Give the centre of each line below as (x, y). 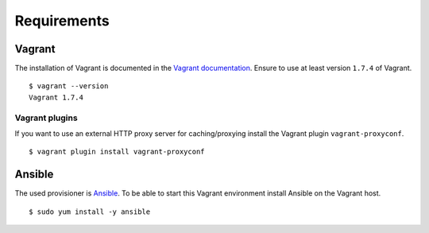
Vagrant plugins (46, 118)
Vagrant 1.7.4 (56, 97)
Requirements (62, 21)
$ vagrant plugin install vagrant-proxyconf (117, 152)
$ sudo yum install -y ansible (90, 212)
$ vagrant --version (69, 86)
